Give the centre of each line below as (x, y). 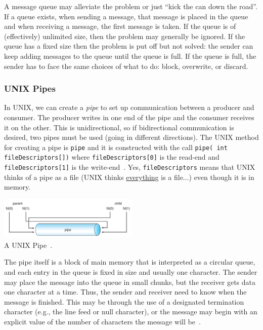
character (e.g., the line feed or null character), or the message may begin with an (131, 311)
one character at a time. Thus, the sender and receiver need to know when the (125, 292)
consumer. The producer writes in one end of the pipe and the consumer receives (129, 117)
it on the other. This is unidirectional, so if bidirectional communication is (119, 127)
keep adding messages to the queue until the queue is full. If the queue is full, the (130, 56)
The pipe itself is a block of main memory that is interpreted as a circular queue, (130, 262)
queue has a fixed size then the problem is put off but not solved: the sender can (129, 46)
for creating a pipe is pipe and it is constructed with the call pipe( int (116, 147)
